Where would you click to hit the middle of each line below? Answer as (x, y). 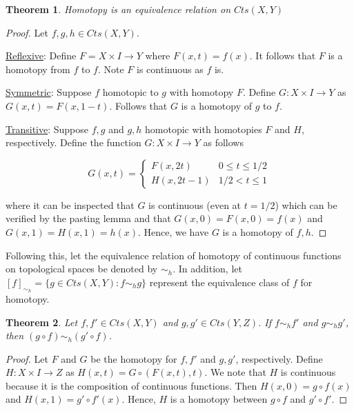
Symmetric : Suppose (49, 92)
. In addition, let (207, 269)
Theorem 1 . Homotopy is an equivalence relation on (118, 9)
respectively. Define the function (73, 142)
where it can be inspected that (70, 204)
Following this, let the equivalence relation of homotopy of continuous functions (174, 255)
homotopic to (130, 92)
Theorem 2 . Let (42, 322)
